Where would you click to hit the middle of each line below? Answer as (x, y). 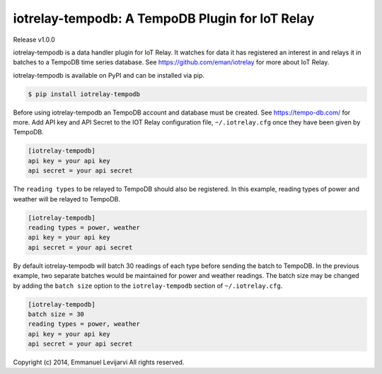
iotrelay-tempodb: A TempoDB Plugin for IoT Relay (164, 18)
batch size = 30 (56, 314)
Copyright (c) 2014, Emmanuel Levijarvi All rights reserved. (99, 362)
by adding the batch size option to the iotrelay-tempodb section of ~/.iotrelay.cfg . (148, 286)
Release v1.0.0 (34, 40)
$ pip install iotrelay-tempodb (84, 94)
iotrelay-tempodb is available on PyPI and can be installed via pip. (109, 75)
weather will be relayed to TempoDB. (66, 199)
